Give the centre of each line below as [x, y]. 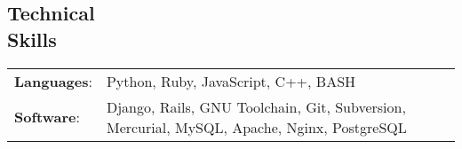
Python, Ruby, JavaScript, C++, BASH [231, 81]
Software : [47, 117]
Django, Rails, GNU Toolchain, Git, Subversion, [256, 106]
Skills [32, 39]
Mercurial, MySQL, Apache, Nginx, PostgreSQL [256, 127]
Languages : [53, 81]
